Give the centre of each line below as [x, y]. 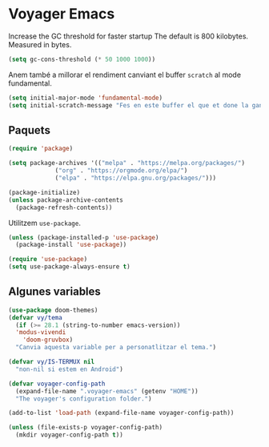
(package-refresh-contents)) [64, 207]
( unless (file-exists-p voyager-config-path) [85, 428]
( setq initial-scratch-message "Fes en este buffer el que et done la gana [137, 105]
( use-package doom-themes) [53, 310]
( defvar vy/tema [35, 317]
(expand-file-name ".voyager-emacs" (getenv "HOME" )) [107, 391]
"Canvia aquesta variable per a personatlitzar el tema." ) [116, 348]
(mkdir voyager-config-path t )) [70, 435]
